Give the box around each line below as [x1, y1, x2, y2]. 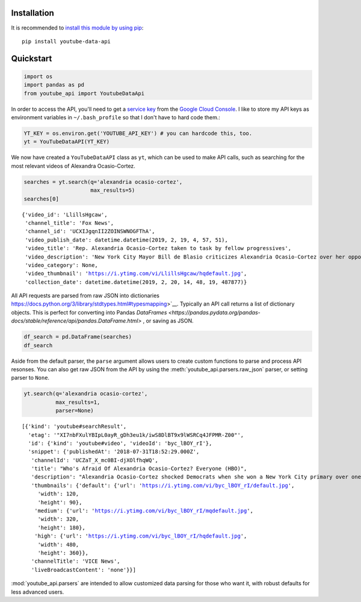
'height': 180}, [37, 524, 85, 531]
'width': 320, [37, 516, 79, 522]
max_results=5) [90, 187, 135, 194]
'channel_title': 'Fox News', [25, 219, 114, 226]
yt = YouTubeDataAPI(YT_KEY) [23, 139, 110, 145]
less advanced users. [11, 588, 64, 595]
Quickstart [11, 53, 52, 63]
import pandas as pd [23, 81, 84, 89]
